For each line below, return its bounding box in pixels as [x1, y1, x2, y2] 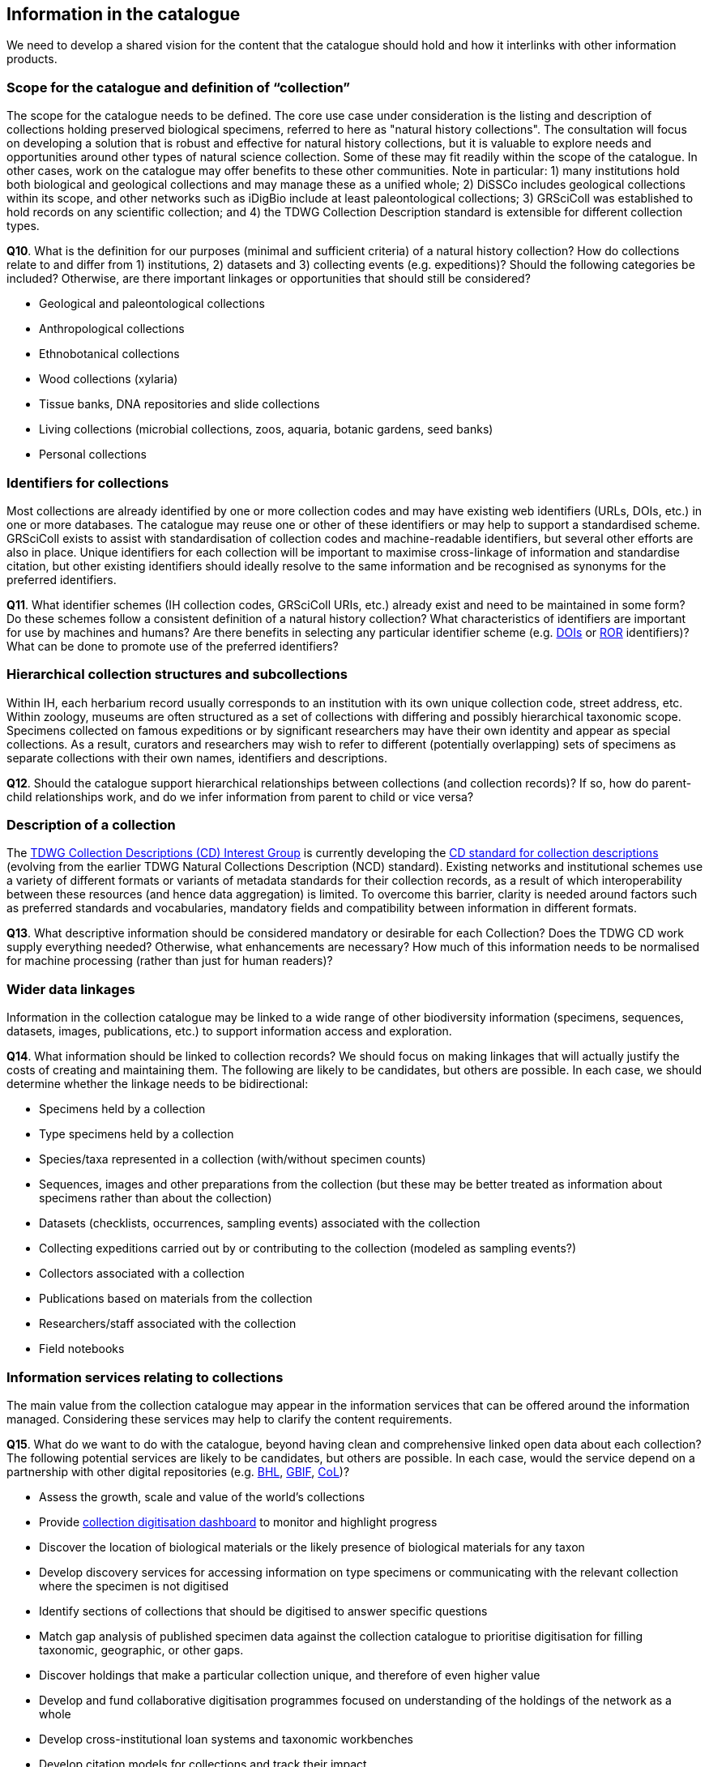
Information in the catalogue [6, 4, 241, 24]
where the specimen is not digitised [39, 1578, 229, 1593]
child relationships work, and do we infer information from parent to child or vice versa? [6, 789, 474, 804]
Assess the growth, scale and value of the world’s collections [39, 1489, 365, 1504]
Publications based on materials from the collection [39, 1291, 313, 1306]
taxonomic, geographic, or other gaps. [39, 1642, 244, 1657]
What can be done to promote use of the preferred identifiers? [6, 638, 339, 653]
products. [6, 52, 58, 66]
